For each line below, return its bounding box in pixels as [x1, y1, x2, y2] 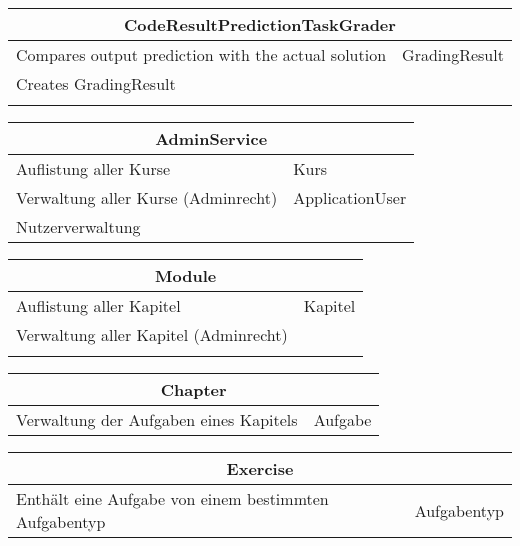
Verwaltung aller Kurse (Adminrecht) [16, 186, 278, 209]
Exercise [226, 457, 294, 480]
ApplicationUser [293, 186, 407, 209]
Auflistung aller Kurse [16, 157, 171, 180]
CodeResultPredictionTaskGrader [124, 13, 396, 36]
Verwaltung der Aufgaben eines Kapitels [16, 408, 298, 431]
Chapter [160, 378, 227, 401]
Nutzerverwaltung [16, 215, 141, 238]
